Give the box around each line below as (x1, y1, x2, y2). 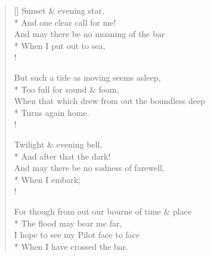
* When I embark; (14, 173, 81, 185)
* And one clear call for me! (14, 16, 116, 28)
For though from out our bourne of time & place (14, 204, 192, 217)
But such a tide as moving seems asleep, (14, 71, 161, 83)
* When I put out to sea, (14, 39, 106, 51)
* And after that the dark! (14, 149, 111, 162)
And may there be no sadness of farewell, (14, 161, 165, 174)
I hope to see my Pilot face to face (14, 228, 140, 241)
